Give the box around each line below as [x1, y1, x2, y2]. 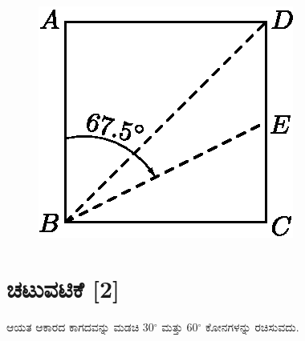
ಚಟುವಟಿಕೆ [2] [6, 271, 120, 304]
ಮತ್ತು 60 [161, 318, 198, 335]
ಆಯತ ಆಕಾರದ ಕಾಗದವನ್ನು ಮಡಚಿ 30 [6, 318, 154, 335]
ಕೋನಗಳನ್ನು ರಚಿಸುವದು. [205, 318, 299, 335]
